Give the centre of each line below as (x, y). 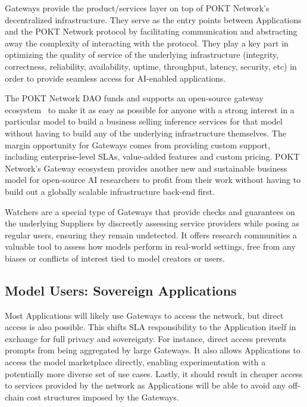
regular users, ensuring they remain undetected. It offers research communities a (151, 234)
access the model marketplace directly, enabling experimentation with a (135, 362)
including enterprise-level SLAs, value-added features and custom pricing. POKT (152, 156)
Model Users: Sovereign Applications (121, 290)
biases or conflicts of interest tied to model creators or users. (115, 258)
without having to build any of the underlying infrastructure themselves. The (145, 133)
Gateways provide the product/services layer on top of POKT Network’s (137, 8)
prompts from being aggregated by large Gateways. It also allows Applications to (153, 350)
